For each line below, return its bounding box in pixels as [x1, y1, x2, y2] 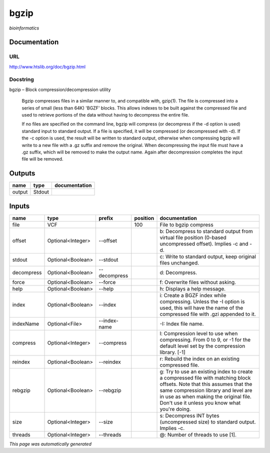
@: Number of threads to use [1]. [159, 431, 237, 438]
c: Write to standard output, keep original [159, 253, 256, 260]
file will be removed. [21, 156, 63, 162]
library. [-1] [159, 348, 186, 355]
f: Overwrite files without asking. [159, 278, 236, 285]
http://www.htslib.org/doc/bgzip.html [9, 63, 86, 69]
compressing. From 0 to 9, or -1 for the [159, 336, 251, 343]
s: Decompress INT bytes [159, 412, 219, 419]
